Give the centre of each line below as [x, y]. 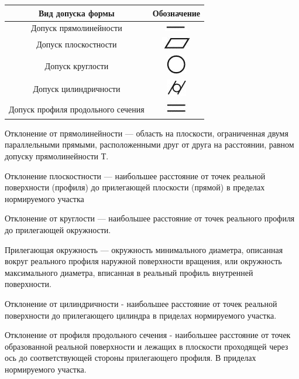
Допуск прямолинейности [77, 28]
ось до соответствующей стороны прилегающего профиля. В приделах [130, 358]
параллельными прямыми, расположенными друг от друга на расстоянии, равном [149, 144]
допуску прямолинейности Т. [57, 156]
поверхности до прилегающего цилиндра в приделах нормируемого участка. [141, 315]
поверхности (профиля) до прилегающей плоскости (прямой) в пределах [135, 187]
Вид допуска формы [77, 13]
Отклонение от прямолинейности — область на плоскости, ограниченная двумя [147, 133]
